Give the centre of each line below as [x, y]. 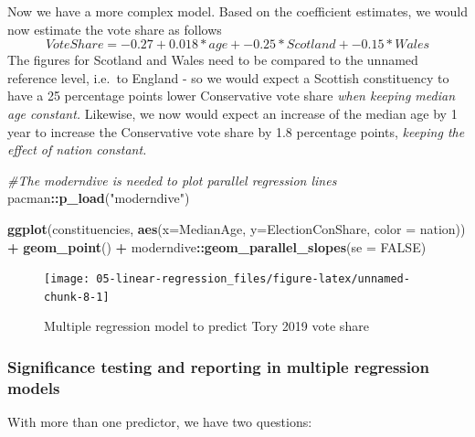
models [34, 387]
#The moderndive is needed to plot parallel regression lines [172, 180]
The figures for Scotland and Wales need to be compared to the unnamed [213, 60]
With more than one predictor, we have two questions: [160, 422]
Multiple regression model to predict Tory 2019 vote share [206, 326]
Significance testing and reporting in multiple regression [218, 366]
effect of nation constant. [77, 149]
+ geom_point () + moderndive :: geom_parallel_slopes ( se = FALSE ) [217, 246]
